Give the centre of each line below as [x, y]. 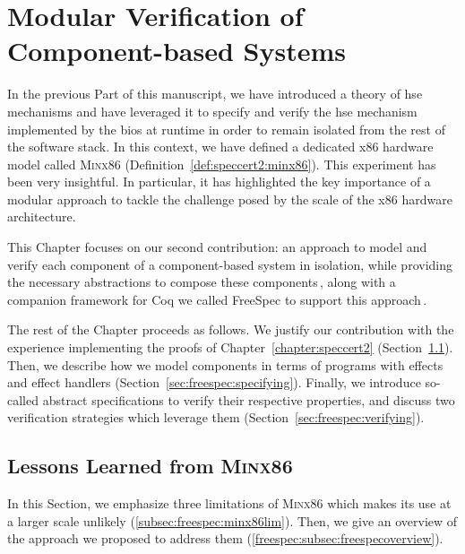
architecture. [42, 216]
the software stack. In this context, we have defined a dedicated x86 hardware [220, 147]
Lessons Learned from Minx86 [150, 466]
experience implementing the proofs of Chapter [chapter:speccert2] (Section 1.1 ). [230, 347]
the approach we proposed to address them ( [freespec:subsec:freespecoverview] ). [225, 538]
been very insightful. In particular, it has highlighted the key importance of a [219, 182]
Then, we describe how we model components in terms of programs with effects [225, 364]
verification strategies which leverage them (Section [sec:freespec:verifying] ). [216, 417]
